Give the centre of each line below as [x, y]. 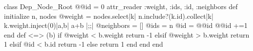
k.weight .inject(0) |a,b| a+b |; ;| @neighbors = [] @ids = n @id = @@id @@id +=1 [126, 25]
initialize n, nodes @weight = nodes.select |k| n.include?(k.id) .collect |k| [109, 16]
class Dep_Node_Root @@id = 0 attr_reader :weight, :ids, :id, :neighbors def [121, 6]
